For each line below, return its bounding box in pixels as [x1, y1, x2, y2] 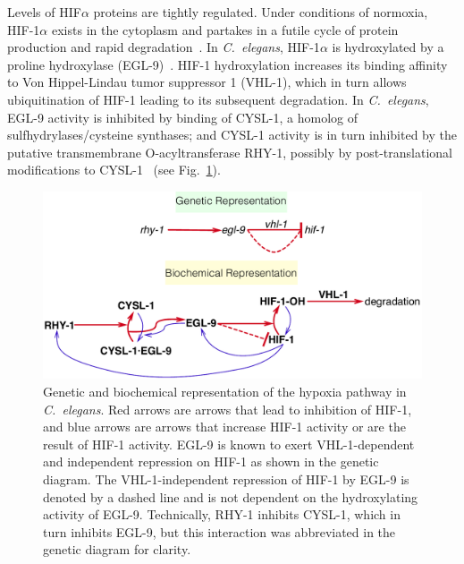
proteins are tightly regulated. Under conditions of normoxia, [93, 3, 428, 21]
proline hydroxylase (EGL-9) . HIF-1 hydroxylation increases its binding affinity [7, 55, 448, 73]
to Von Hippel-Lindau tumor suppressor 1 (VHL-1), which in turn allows [7, 73, 407, 91]
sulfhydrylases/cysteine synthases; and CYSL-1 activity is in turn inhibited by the [7, 125, 457, 144]
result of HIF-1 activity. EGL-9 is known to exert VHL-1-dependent [43, 434, 415, 453]
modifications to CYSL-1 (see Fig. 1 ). [7, 160, 221, 179]
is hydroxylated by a [332, 38, 444, 56]
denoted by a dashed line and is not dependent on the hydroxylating [43, 487, 418, 506]
